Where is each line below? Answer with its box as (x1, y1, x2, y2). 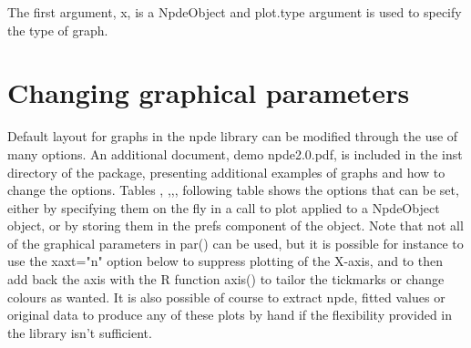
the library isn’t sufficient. (7, 322, 152, 342)
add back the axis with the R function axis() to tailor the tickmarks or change (7, 270, 445, 289)
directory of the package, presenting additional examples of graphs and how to (7, 162, 445, 181)
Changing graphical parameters (7, 74, 410, 111)
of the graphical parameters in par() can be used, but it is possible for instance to (7, 233, 464, 252)
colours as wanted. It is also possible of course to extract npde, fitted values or (7, 287, 445, 306)
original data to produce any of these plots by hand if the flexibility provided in (7, 305, 453, 324)
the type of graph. (7, 20, 108, 39)
